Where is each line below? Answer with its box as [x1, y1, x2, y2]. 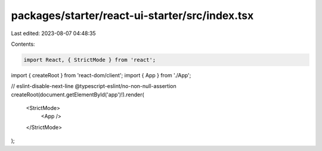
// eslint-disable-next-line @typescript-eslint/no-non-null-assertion [11, 83, 177, 90]
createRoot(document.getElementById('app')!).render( [11, 91, 144, 98]
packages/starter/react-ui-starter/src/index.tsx [11, 9, 254, 22]
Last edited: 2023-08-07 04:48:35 [11, 30, 96, 37]
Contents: [11, 40, 35, 48]
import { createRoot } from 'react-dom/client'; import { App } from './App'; [11, 71, 191, 78]
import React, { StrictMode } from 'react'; [23, 56, 156, 63]
